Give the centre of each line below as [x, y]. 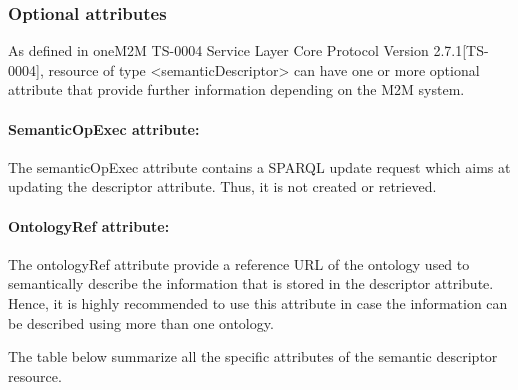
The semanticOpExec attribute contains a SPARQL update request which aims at [259, 166]
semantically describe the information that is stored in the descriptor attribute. [251, 283]
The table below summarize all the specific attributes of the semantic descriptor [253, 356]
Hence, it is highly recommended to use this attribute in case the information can [258, 302]
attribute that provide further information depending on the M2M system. [236, 89]
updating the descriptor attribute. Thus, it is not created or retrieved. [222, 186]
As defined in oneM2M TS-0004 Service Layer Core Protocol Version [218, 50]
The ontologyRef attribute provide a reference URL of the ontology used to [239, 263]
